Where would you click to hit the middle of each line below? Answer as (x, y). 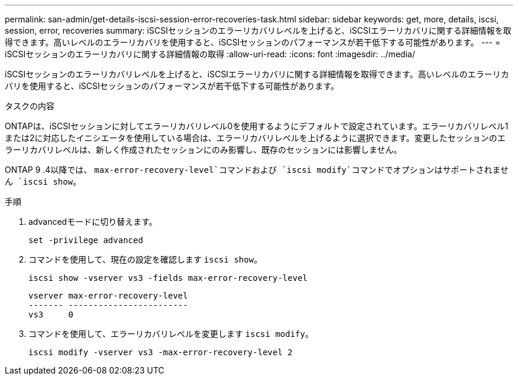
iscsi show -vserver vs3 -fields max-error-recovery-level (168, 278)
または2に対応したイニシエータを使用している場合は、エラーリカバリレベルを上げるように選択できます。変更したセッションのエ (255, 138)
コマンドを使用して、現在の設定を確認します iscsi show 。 (145, 259)
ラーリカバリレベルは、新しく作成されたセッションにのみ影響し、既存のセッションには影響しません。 (203, 150)
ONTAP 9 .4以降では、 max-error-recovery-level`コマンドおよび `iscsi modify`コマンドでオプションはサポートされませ (257, 170)
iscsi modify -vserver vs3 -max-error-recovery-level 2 (161, 352)
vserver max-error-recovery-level (108, 296)
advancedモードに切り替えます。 (93, 222)
